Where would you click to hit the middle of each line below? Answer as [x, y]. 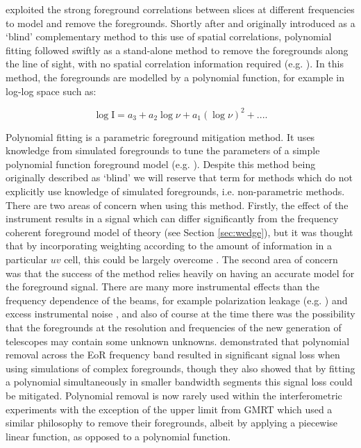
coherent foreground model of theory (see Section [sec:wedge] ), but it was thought [179, 232]
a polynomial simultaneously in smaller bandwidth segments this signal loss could [179, 382]
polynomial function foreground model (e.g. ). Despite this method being [161, 164]
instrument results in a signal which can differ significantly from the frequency [172, 218]
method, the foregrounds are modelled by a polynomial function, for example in [175, 77]
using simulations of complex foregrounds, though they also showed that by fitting [180, 368]
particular [26, 259]
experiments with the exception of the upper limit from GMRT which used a [169, 409]
